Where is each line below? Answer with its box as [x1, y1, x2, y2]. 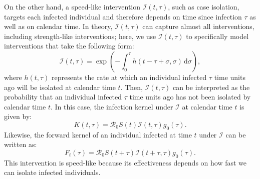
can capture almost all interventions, [142, 21, 254, 31]
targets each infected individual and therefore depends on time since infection [4, 11, 242, 21]
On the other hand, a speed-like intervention [4, 1, 141, 11]
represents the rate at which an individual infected [52, 71, 207, 82]
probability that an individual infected [4, 91, 122, 102]
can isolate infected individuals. [4, 167, 101, 177]
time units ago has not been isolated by [129, 91, 251, 102]
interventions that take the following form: [4, 40, 134, 51]
